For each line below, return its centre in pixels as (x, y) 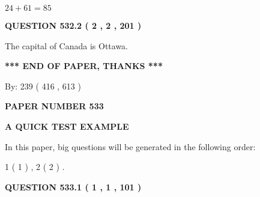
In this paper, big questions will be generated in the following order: (130, 146)
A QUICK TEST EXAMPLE (67, 126)
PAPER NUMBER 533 (54, 106)
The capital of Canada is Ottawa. (67, 45)
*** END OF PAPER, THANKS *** (84, 66)
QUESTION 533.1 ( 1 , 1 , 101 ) (73, 186)
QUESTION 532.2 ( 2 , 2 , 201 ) (73, 25)
